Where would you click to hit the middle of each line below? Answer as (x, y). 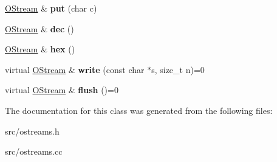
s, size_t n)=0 (178, 69)
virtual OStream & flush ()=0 (62, 90)
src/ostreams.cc (34, 151)
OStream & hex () (40, 49)
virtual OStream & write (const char (75, 69)
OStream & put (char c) (51, 8)
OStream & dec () (39, 28)
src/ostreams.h (32, 131)
